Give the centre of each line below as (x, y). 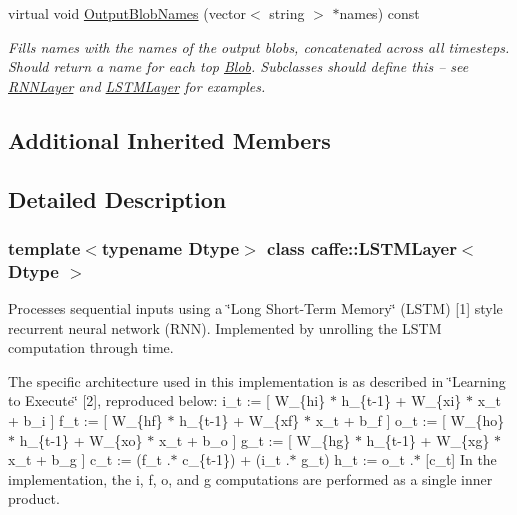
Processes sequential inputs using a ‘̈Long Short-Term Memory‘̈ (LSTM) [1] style (255, 308)
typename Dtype (170, 247)
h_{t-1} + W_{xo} (81, 439)
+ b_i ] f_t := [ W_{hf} (85, 420)
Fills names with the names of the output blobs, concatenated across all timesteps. (259, 46)
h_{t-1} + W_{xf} (239, 420)
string (287, 13)
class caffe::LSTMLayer (362, 247)
